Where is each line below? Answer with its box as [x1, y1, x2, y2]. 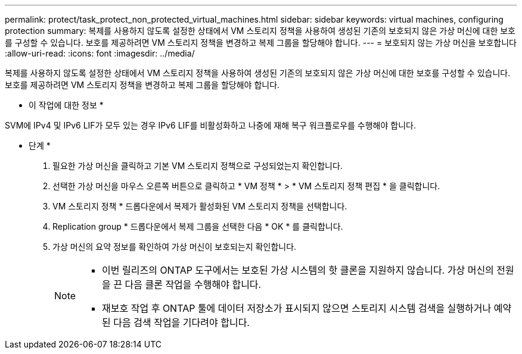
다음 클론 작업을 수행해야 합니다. [125, 278, 262, 290]
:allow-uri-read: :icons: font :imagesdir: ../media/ [5, 48, 195, 58]
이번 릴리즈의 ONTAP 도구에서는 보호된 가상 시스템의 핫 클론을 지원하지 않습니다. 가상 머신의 [102, 264, 494, 276]
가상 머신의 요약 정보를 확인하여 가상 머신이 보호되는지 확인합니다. [52, 242, 297, 252]
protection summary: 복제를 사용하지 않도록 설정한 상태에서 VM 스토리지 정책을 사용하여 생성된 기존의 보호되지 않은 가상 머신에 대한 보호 [5, 26, 515, 36]
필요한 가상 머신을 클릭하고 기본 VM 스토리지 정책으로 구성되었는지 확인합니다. [52, 161, 343, 171]
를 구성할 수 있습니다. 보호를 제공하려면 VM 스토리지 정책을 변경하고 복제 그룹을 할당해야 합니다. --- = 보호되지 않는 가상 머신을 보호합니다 [5, 37, 517, 48]
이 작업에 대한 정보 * [29, 100, 104, 110]
